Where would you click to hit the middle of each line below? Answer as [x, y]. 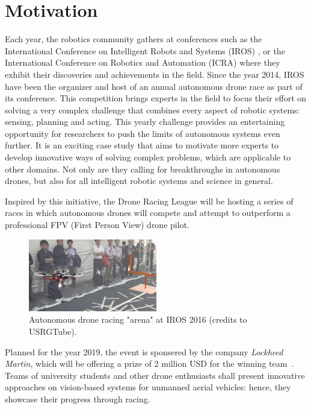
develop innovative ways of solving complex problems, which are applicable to [148, 157]
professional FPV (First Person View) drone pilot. [97, 225]
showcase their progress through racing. [78, 399]
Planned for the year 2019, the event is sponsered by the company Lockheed [144, 351]
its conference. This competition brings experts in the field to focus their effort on [156, 98]
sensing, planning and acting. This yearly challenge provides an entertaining [145, 122]
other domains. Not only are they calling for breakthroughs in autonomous [143, 169]
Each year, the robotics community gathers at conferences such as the [134, 39]
